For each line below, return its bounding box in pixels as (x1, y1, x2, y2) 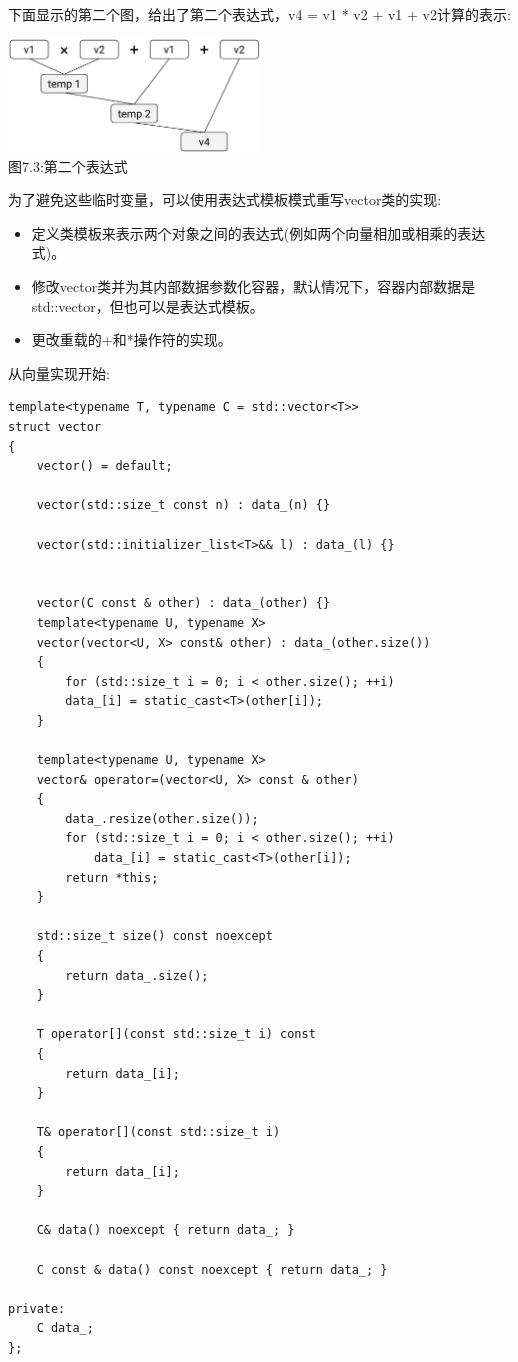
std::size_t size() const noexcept (36, 929, 273, 944)
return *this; (65, 870, 159, 885)
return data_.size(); (65, 968, 209, 983)
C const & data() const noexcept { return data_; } (36, 1262, 388, 1277)
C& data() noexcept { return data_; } (36, 1223, 295, 1238)
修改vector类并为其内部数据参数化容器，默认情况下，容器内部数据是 (31, 276, 476, 296)
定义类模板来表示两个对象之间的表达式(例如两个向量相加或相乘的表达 (31, 222, 486, 243)
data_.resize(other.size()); (65, 811, 259, 826)
